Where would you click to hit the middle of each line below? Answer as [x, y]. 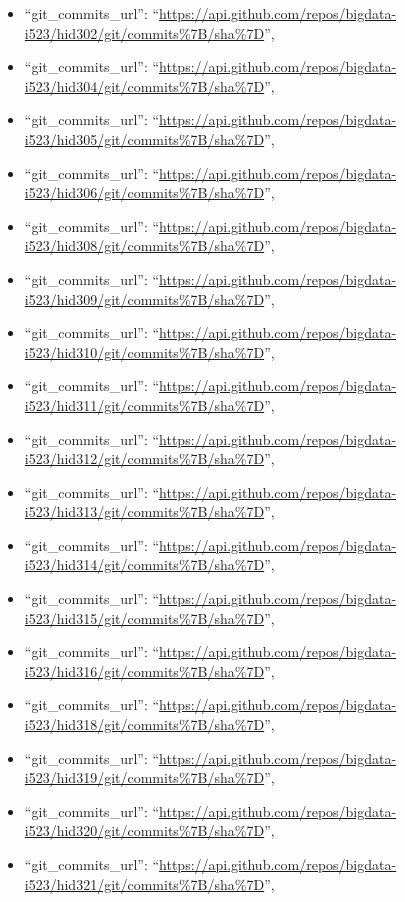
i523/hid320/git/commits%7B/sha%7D [144, 830]
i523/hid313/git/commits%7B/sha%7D [144, 511]
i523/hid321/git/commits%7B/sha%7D [144, 883]
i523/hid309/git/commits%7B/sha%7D [144, 298]
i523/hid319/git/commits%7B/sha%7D [144, 777]
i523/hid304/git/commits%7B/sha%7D [144, 85]
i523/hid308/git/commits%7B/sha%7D [144, 245]
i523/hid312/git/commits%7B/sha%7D [144, 458]
